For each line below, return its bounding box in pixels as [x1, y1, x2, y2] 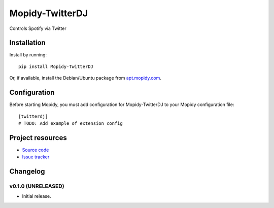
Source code [22, 147, 49, 153]
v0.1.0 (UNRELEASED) [9, 183, 64, 190]
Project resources [9, 133, 67, 142]
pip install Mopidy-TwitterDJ [18, 63, 94, 70]
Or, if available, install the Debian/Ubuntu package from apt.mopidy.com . [9, 75, 162, 81]
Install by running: [9, 52, 47, 58]
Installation [9, 39, 46, 47]
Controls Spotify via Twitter [9, 25, 67, 31]
